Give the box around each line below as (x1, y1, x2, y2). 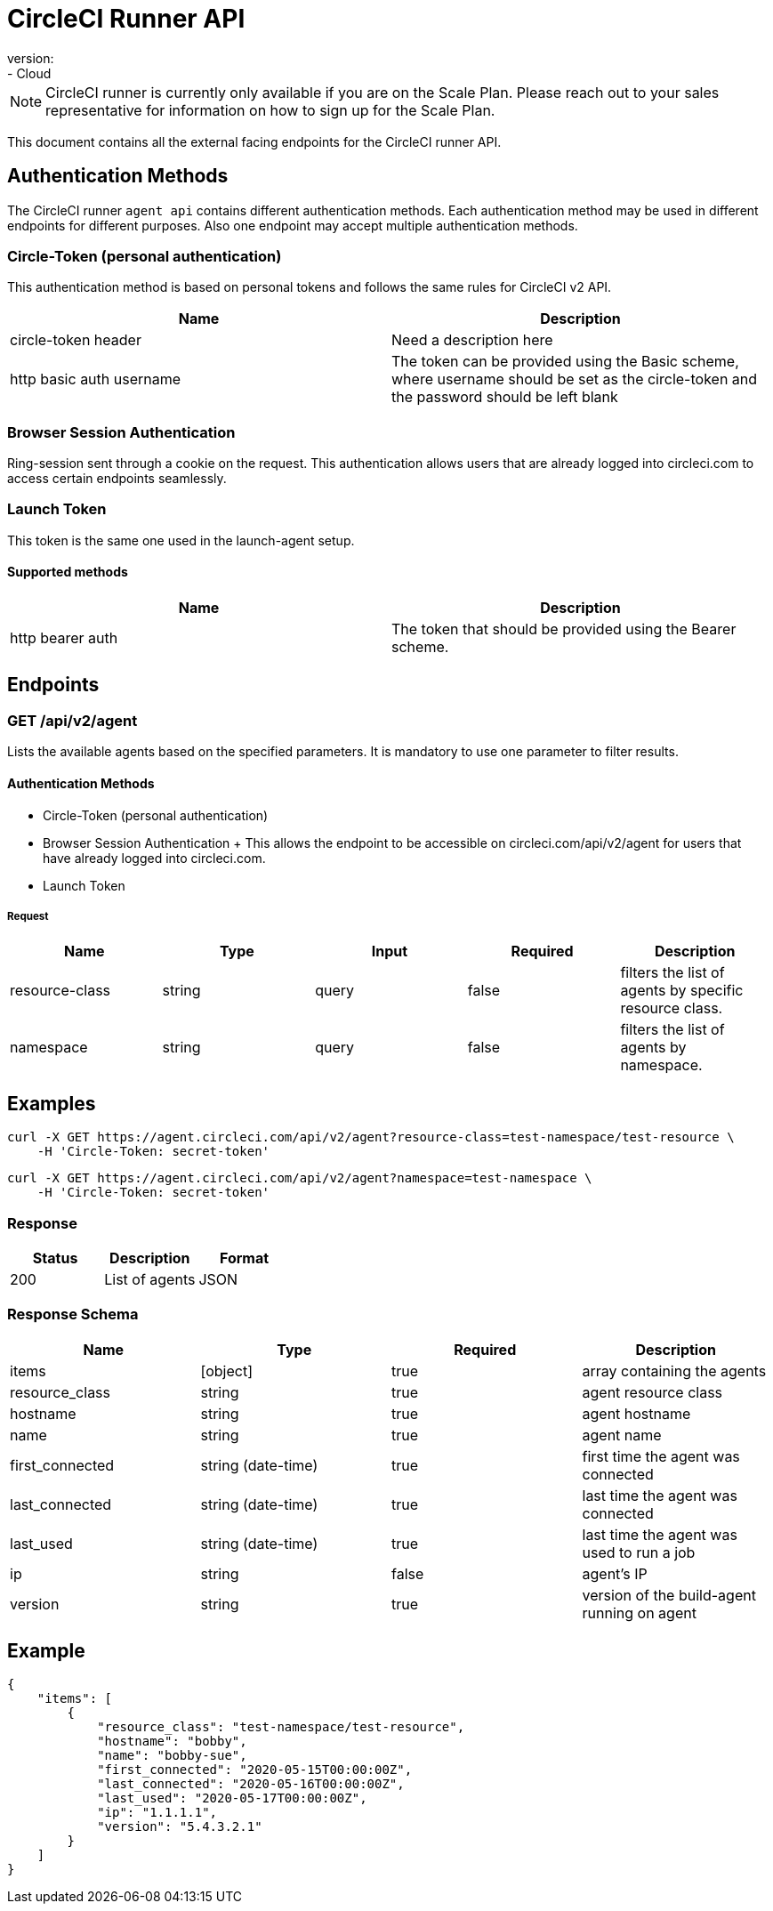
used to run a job (582, 1543, 696, 1561)
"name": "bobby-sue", (97, 1748, 247, 1763)
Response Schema (7, 1305, 139, 1324)
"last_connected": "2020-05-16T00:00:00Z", (97, 1777, 405, 1792)
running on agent (582, 1603, 697, 1622)
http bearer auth (10, 629, 118, 648)
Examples (7, 1092, 96, 1115)
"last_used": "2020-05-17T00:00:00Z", (97, 1791, 367, 1806)
